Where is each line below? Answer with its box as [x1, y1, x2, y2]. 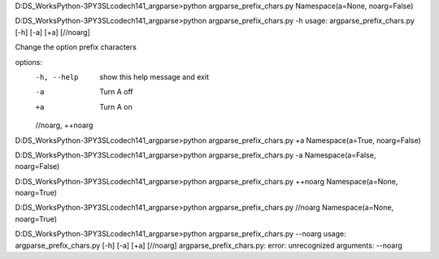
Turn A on [99, 101, 133, 111]
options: [15, 57, 43, 67]
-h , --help [35, 72, 79, 81]
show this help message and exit [99, 71, 209, 81]
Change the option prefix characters [15, 42, 137, 52]
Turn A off [99, 87, 133, 97]
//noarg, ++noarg [35, 120, 93, 130]
